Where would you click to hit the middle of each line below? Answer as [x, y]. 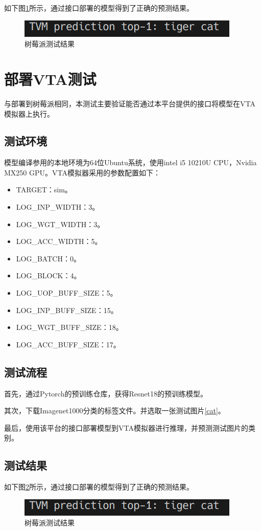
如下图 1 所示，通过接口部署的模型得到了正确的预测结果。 [99, 8]
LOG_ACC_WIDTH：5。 [59, 241]
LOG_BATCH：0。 [48, 258]
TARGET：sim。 [44, 190]
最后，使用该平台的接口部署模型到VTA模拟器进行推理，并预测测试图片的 [126, 427]
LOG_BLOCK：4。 [49, 275]
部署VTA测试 [50, 79]
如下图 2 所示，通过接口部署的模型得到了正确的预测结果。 [99, 487]
